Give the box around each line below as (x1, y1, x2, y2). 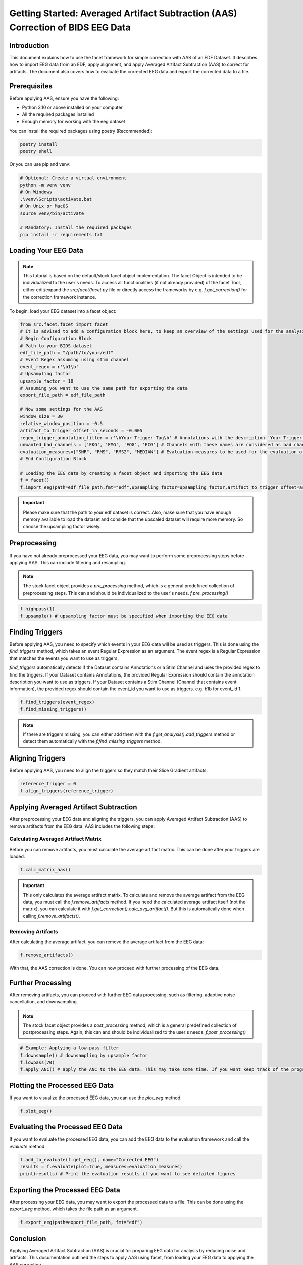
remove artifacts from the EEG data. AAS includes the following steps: (9, 823, 155, 829)
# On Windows (20, 189, 53, 195)
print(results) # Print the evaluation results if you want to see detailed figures (20, 1171, 236, 1176)
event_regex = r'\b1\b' (20, 364, 79, 369)
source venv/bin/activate (20, 210, 84, 216)
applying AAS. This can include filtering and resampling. (9, 559, 126, 565)
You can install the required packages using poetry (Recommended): (9, 128, 153, 134)
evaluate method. (9, 1143, 46, 1149)
